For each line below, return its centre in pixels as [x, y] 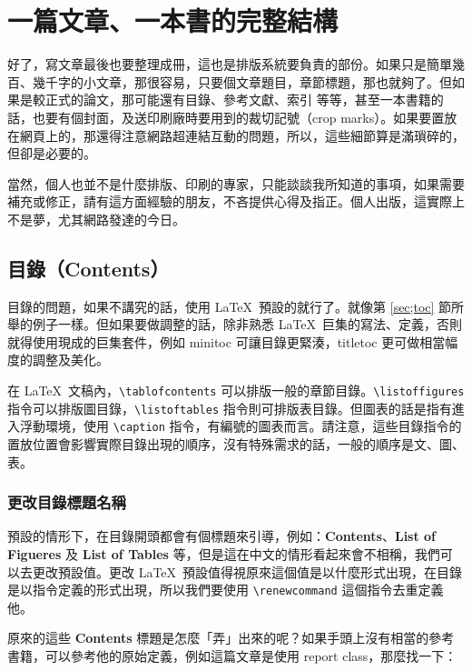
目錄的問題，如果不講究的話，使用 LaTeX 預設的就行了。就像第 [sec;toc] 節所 [236, 306]
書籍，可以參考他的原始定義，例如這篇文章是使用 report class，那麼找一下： [232, 656]
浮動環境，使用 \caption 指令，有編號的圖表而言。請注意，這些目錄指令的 [241, 426]
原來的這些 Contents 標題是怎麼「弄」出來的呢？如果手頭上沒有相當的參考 [231, 638]
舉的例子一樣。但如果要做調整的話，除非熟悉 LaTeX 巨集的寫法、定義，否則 [235, 324]
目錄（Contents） [88, 268]
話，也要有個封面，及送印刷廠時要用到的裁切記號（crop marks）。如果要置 [226, 117]
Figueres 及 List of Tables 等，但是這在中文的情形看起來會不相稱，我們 [224, 554]
